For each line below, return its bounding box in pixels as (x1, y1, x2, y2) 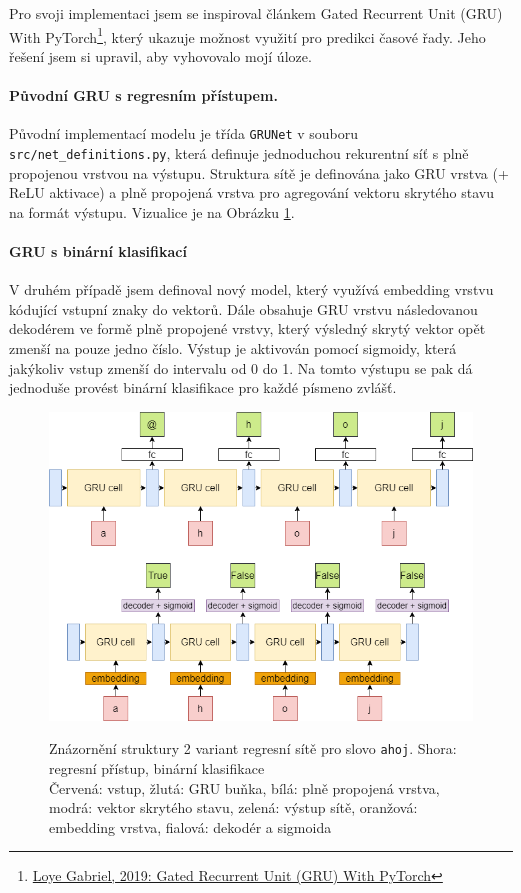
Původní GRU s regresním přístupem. (9, 85, 278, 106)
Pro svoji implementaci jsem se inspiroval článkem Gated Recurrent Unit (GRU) (9, 3, 503, 23)
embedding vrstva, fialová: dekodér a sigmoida (49, 816, 332, 837)
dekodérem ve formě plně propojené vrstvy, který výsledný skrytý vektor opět (9, 318, 486, 339)
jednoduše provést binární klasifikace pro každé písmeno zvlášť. (9, 377, 397, 398)
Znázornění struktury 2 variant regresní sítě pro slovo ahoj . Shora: (49, 738, 457, 759)
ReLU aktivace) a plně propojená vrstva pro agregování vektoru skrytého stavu (9, 182, 495, 203)
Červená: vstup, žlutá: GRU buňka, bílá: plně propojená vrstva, (49, 777, 440, 798)
